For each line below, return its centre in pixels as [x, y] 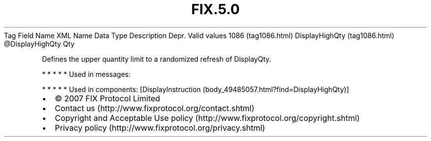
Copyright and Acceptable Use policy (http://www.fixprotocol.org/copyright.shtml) [207, 118]
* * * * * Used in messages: [86, 74]
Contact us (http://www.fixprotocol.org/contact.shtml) [155, 108]
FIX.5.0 [215, 9]
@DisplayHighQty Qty [39, 44]
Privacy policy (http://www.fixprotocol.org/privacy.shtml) [160, 128]
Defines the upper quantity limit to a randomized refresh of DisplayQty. [157, 59]
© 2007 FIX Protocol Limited [108, 98]
